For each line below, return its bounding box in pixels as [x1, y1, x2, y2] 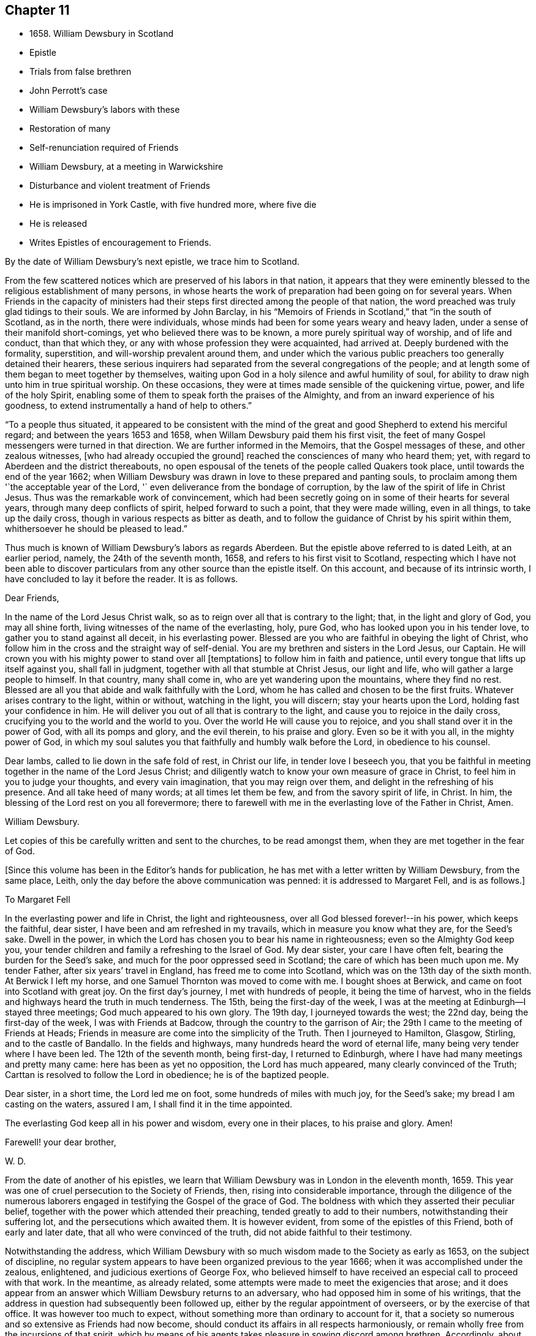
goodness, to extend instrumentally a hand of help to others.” [5, 400, 252, 411]
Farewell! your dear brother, [5, 1137, 116, 1148]
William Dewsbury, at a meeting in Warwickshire [29, 161, 224, 172]
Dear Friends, [5, 593, 59, 604]
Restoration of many [29, 123, 111, 134]
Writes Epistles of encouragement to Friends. [29, 237, 211, 248]
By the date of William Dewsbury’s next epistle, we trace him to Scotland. [5, 256, 300, 267]
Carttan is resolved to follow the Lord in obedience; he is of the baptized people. [5, 1069, 329, 1080]
